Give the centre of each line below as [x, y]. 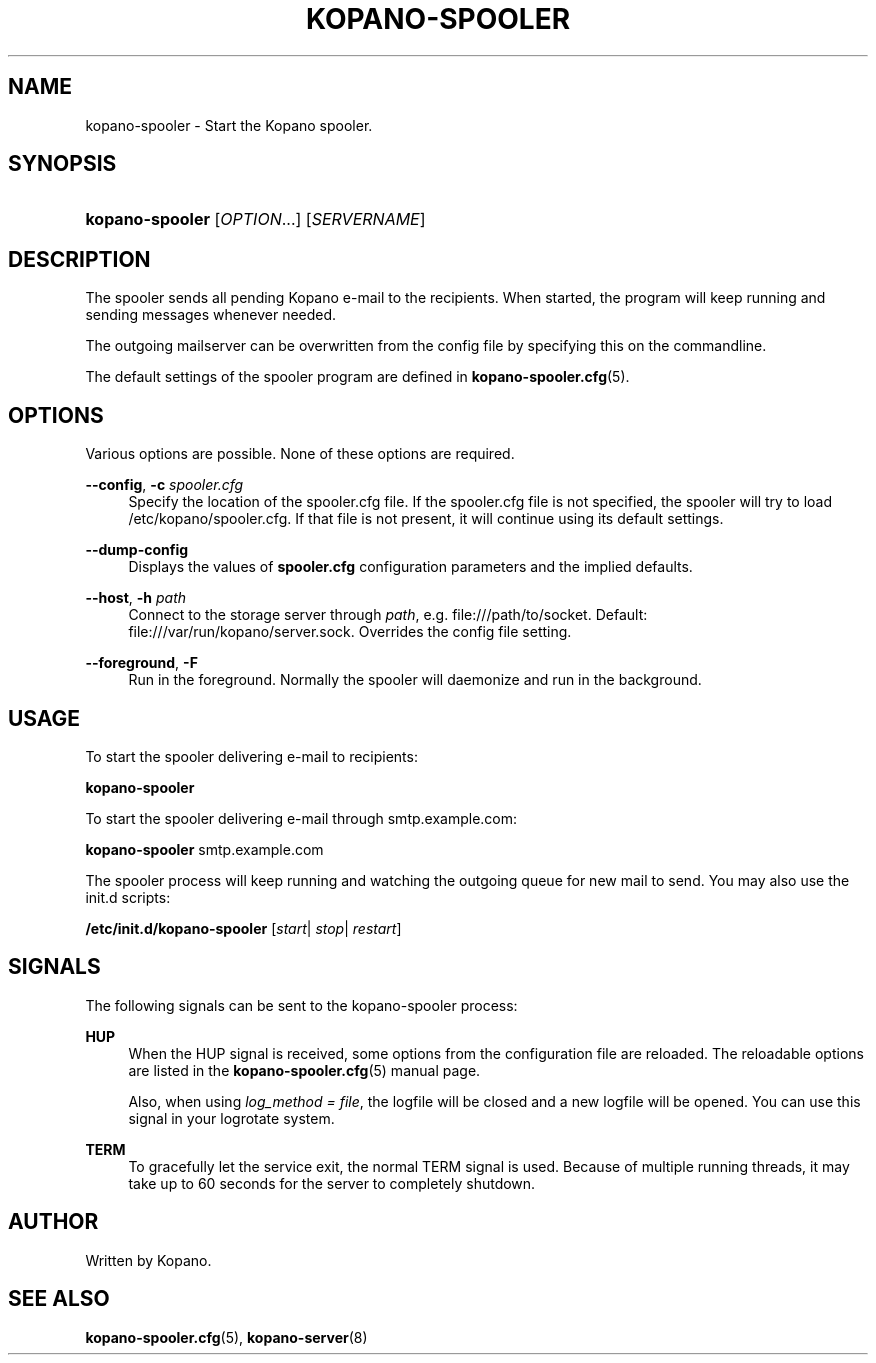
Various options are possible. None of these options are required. [300, 454]
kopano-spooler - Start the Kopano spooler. [229, 125]
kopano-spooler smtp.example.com [204, 849]
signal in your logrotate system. [231, 1118]
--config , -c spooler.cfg [164, 485]
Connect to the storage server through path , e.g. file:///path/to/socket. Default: [388, 615]
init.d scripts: [128, 897]
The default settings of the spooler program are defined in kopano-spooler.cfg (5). [357, 377]
